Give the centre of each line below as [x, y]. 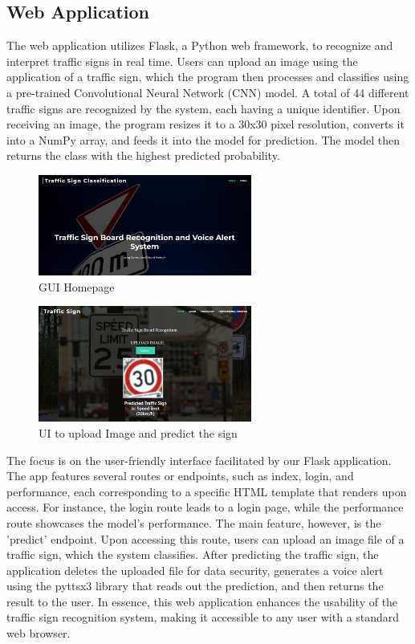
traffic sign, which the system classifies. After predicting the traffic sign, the [193, 554]
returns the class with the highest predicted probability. [143, 155]
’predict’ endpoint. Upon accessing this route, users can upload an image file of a [205, 538]
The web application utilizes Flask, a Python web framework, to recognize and [200, 45]
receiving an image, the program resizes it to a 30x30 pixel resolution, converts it [205, 124]
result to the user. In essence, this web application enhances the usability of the [202, 601]
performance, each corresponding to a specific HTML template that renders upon [207, 491]
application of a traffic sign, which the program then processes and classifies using [208, 77]
